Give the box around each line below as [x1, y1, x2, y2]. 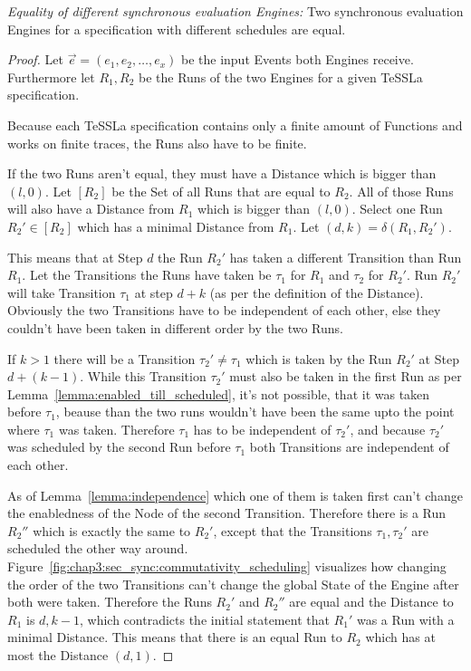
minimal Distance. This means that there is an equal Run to [7, 628, 342, 647]
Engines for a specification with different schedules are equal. [7, 19, 346, 38]
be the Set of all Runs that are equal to [111, 181, 331, 200]
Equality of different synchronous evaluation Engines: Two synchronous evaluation [7, 2, 464, 20]
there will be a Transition [53, 349, 196, 368]
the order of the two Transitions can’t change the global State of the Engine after [7, 574, 459, 593]
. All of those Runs [349, 181, 454, 200]
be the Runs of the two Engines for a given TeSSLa [138, 67, 423, 86]
